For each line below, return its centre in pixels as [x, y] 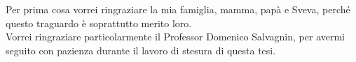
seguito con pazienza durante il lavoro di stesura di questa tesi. [141, 50]
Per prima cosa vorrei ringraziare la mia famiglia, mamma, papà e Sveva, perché [178, 9]
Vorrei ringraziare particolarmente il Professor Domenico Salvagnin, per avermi [175, 37]
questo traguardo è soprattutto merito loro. [99, 23]
